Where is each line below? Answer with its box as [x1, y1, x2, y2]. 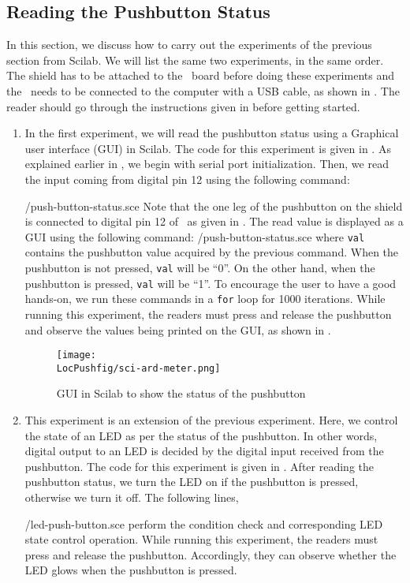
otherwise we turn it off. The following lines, [24, 489, 239, 506]
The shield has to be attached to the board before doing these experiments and [6, 67, 394, 84]
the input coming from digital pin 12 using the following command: [24, 170, 350, 187]
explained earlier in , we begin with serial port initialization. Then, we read [24, 155, 389, 172]
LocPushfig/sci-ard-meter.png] [56, 362, 221, 374]
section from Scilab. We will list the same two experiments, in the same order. [6, 51, 384, 68]
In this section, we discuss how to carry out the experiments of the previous [6, 36, 372, 53]
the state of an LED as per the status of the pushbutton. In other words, [24, 427, 378, 443]
